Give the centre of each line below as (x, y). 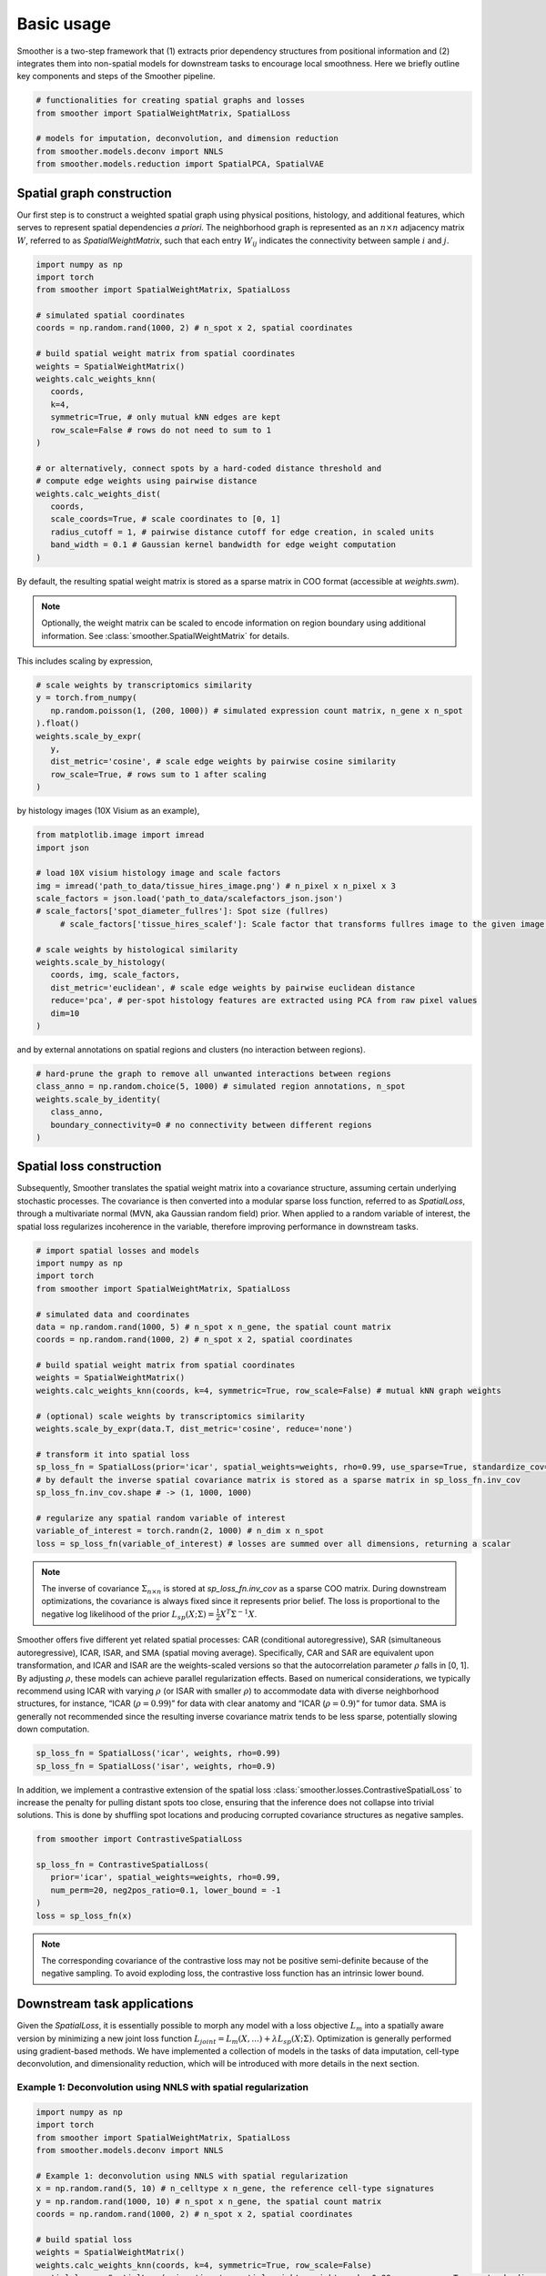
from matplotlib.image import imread (120, 835)
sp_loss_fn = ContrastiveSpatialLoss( (122, 1865)
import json (63, 848)
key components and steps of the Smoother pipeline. (116, 76)
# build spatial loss (84, 2239)
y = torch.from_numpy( (86, 698)
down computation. (53, 1729)
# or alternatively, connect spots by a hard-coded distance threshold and (209, 468)
